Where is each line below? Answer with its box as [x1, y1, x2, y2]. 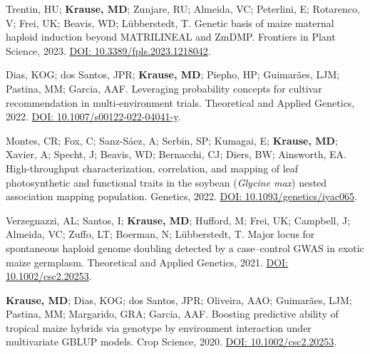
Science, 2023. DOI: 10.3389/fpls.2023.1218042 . [6, 43, 211, 58]
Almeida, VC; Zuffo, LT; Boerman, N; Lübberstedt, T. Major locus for [6, 227, 315, 241]
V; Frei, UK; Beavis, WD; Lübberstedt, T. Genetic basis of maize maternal [6, 15, 334, 30]
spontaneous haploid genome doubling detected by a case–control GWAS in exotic [6, 240, 364, 255]
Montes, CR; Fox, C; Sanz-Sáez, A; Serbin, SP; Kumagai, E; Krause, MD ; [6, 132, 338, 147]
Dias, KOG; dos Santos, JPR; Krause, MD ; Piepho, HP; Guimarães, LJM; [6, 67, 340, 82]
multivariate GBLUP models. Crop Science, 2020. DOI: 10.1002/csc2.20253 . [6, 334, 337, 349]
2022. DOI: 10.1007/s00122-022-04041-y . [6, 109, 181, 124]
